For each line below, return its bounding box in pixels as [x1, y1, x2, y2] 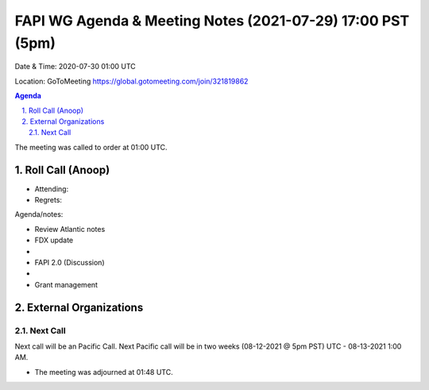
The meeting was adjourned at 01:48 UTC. [34, 367, 174, 376]
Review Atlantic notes [34, 224, 106, 234]
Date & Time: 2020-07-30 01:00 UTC [14, 62, 137, 71]
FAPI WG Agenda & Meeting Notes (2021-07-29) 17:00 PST [14, 12, 410, 29]
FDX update [34, 235, 74, 245]
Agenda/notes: [14, 210, 64, 219]
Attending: [34, 183, 69, 194]
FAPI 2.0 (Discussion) [34, 257, 105, 267]
